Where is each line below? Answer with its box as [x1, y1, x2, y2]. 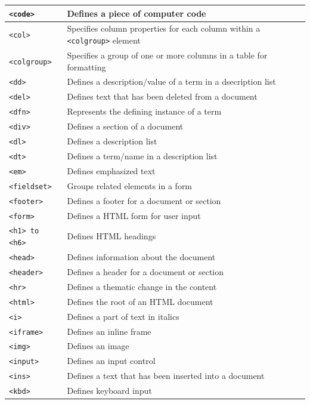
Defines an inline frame [67, 325, 151, 337]
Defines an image [67, 340, 129, 352]
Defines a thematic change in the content [67, 280, 217, 292]
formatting [67, 60, 106, 73]
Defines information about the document [67, 251, 216, 263]
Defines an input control [67, 354, 156, 367]
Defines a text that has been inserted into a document [67, 369, 265, 382]
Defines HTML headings [67, 230, 156, 242]
